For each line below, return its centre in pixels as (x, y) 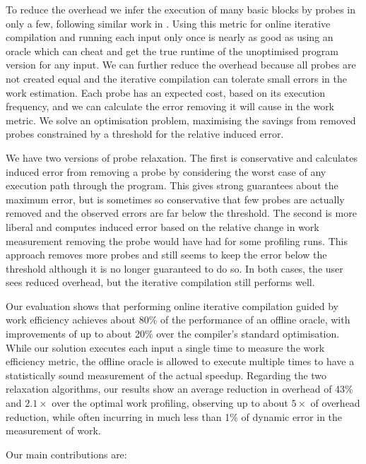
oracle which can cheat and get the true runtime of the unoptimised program (172, 50)
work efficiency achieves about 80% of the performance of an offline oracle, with (178, 320)
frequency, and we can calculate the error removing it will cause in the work (170, 106)
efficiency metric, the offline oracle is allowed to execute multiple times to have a (180, 361)
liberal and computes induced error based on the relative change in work (163, 226)
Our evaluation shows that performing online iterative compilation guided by (172, 305)
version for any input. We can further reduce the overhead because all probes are (181, 65)
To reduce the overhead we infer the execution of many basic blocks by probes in (181, 9)
